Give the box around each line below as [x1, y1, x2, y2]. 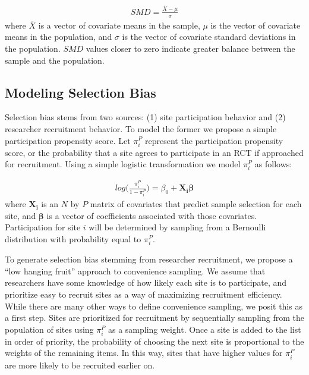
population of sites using [5, 323, 94, 335]
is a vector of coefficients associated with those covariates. [46, 209, 257, 221]
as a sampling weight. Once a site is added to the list [108, 323, 301, 335]
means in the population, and [5, 30, 112, 43]
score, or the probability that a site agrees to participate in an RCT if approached [5, 146, 304, 158]
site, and [5, 209, 36, 221]
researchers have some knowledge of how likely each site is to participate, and [5, 276, 287, 289]
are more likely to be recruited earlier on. [5, 358, 155, 371]
